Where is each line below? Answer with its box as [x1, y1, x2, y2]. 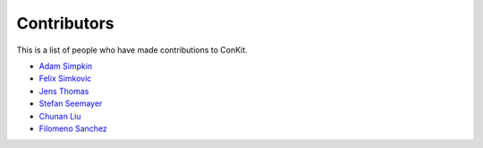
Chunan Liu [38, 111, 81, 121]
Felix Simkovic [38, 73, 92, 84]
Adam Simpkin [38, 61, 93, 71]
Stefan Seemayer [38, 98, 103, 109]
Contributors [16, 13, 115, 33]
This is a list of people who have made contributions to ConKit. [16, 45, 248, 55]
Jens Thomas [38, 86, 89, 96]
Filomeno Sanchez [38, 123, 107, 134]
